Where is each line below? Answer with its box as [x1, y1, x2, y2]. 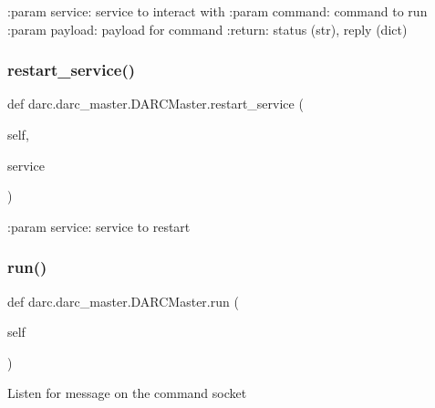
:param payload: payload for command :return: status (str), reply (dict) [7, 19, 408, 38]
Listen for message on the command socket [7, 383, 247, 403]
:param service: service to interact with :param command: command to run [7, 2, 428, 20]
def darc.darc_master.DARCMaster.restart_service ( [7, 94, 304, 113]
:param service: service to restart [7, 216, 191, 235]
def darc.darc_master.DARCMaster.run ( [7, 291, 239, 310]
